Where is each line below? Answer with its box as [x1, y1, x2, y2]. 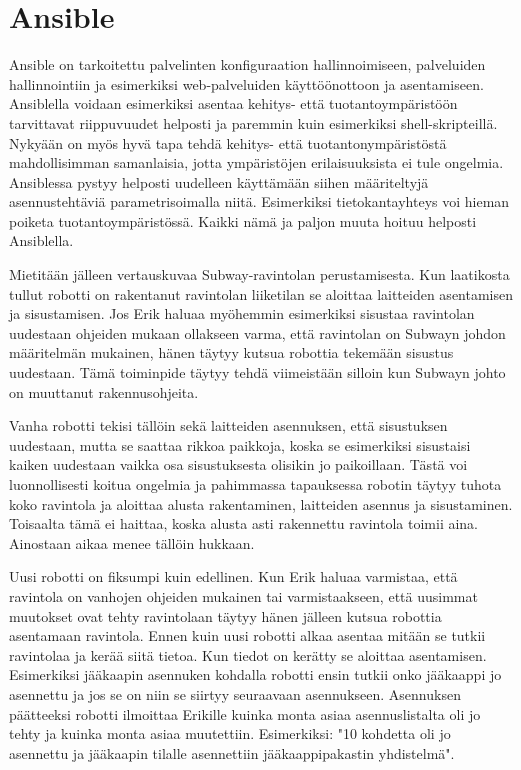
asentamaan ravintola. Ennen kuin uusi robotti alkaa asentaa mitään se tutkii [9, 625, 486, 646]
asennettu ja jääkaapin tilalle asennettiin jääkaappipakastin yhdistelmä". [9, 742, 455, 763]
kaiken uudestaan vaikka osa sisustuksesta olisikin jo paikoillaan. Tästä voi [9, 454, 468, 475]
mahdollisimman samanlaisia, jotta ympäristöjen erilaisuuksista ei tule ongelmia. [9, 152, 504, 173]
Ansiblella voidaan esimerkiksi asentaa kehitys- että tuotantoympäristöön [9, 93, 458, 114]
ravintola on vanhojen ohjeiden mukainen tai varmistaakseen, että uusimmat [9, 585, 478, 606]
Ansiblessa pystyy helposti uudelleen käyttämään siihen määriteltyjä [9, 171, 429, 192]
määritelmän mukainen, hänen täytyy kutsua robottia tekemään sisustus [9, 342, 454, 363]
